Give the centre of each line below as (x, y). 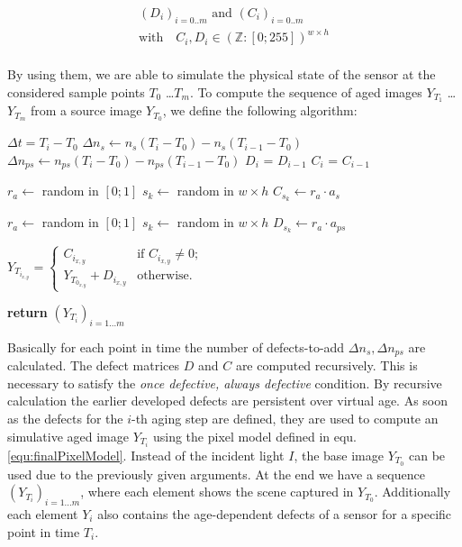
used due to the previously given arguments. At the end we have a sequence (216, 474)
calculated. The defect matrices (94, 365)
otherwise (163, 276)
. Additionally (412, 492)
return (27, 312)
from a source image (86, 110)
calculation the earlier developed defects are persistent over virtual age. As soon (228, 401)
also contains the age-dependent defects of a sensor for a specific (275, 514)
